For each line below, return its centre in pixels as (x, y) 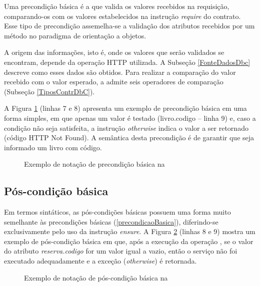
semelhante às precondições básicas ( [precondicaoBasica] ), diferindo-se (111, 221)
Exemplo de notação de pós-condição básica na (96, 277)
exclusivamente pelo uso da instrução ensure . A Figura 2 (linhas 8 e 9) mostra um (130, 231)
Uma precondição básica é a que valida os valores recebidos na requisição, (117, 6)
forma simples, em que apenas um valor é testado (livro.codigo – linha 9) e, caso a (130, 118)
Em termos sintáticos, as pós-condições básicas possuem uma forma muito (117, 212)
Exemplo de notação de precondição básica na (94, 164)
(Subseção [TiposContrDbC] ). (49, 91)
